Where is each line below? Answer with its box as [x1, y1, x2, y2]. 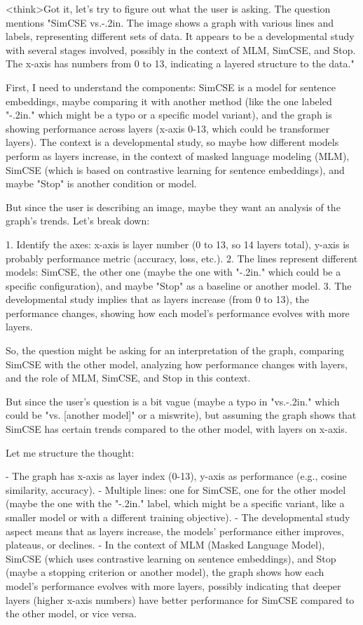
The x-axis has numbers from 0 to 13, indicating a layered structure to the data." [6, 56, 355, 71]
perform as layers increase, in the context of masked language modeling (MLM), [6, 148, 350, 163]
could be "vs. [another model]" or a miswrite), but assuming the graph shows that [6, 408, 357, 422]
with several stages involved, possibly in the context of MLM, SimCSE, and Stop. [6, 42, 356, 57]
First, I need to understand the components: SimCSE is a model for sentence [6, 79, 336, 94]
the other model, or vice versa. [6, 606, 137, 621]
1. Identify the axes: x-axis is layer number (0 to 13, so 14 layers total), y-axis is [6, 236, 350, 251]
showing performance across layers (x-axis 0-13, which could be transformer [6, 121, 330, 135]
